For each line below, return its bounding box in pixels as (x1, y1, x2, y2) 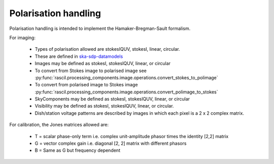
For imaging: (9, 35, 36, 41)
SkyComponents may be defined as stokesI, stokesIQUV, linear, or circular (35, 96, 190, 102)
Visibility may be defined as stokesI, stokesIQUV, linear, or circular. (35, 103, 174, 109)
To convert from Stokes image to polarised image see (35, 68, 147, 74)
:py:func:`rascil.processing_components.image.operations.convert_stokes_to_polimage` (35, 74, 218, 81)
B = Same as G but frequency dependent (35, 147, 120, 153)
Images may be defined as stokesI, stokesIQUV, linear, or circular (35, 60, 171, 67)
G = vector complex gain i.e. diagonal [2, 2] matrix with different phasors (35, 140, 187, 147)
